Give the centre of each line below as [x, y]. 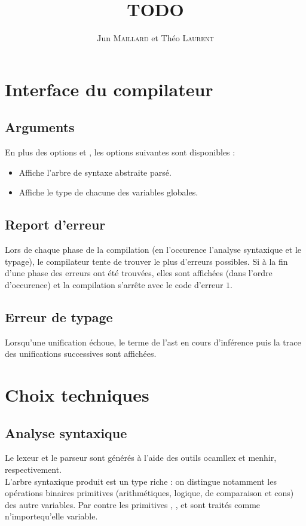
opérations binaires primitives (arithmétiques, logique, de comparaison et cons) [149, 493]
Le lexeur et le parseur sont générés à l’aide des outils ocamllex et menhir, [141, 458]
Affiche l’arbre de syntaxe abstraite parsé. [95, 172]
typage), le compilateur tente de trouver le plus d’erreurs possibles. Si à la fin [146, 261]
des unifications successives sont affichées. [81, 354]
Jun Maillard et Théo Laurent [155, 38]
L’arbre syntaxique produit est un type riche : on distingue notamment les [141, 481]
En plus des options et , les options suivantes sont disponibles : [120, 152]
